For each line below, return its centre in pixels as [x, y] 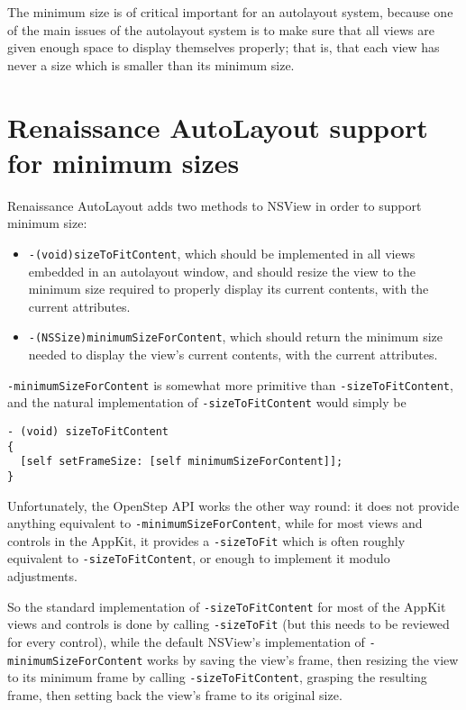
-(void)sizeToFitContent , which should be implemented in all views [222, 253]
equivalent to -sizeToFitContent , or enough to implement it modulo [199, 558]
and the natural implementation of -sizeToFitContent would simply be [207, 402]
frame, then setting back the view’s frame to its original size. [175, 694]
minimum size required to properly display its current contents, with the [228, 289]
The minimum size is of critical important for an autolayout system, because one [230, 12]
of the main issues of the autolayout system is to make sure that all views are [221, 29]
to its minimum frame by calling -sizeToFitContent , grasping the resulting [217, 677]
